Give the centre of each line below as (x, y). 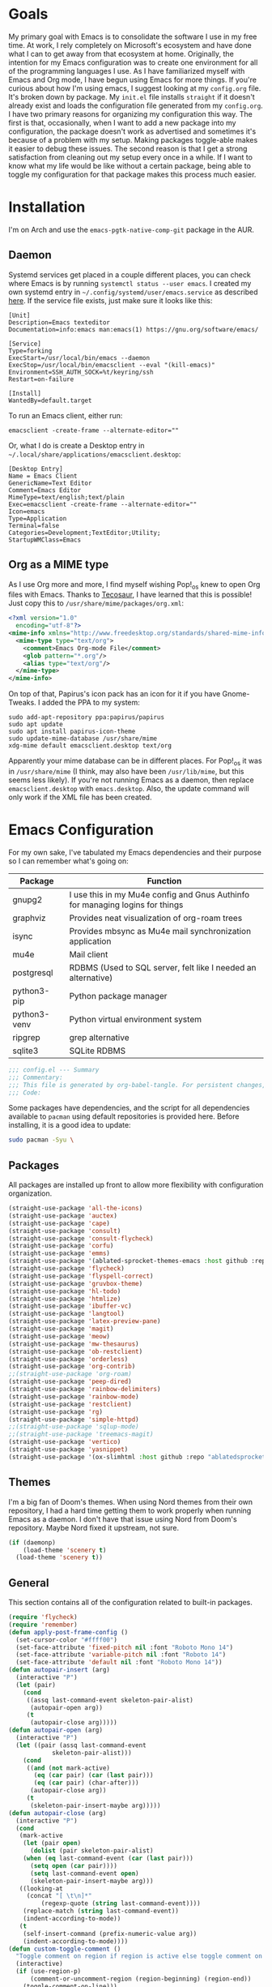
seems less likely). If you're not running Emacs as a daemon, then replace (131, 780)
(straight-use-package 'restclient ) (70, 1404)
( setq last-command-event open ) (84, 1874)
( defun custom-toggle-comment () (65, 1949)
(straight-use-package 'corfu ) (61, 1246)
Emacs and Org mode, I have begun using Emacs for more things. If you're (133, 79)
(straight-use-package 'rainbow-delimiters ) (85, 1390)
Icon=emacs (27, 512)
